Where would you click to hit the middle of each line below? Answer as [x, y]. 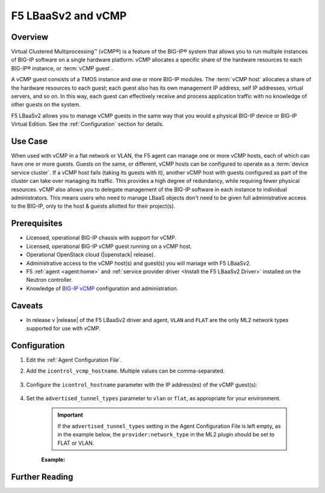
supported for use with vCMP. [63, 328]
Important [70, 415]
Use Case [29, 141]
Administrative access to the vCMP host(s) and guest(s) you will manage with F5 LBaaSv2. [138, 263]
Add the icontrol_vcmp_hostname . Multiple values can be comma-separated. [125, 371]
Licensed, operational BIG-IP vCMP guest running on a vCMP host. [109, 246]
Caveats [27, 305]
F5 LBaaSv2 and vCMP [69, 16]
